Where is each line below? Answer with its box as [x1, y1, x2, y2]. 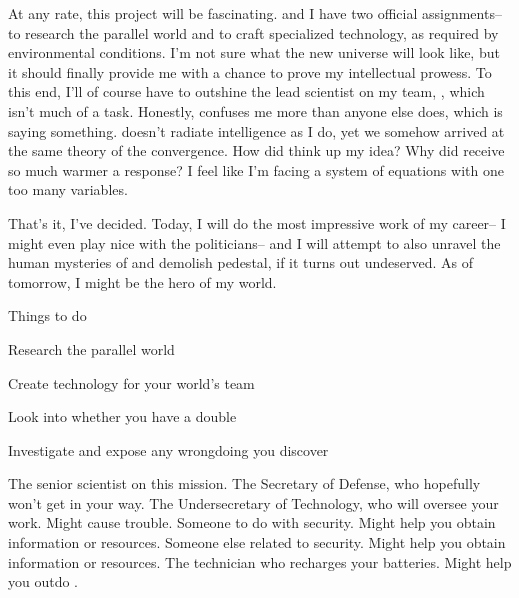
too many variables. [8, 179, 128, 200]
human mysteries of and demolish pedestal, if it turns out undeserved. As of [8, 252, 473, 273]
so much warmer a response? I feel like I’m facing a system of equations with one [8, 159, 504, 180]
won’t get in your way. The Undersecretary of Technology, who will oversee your [8, 492, 499, 513]
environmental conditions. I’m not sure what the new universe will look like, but [8, 42, 500, 63]
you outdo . [8, 571, 79, 592]
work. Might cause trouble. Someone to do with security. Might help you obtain [8, 512, 496, 533]
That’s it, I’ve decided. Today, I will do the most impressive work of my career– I [8, 212, 506, 233]
